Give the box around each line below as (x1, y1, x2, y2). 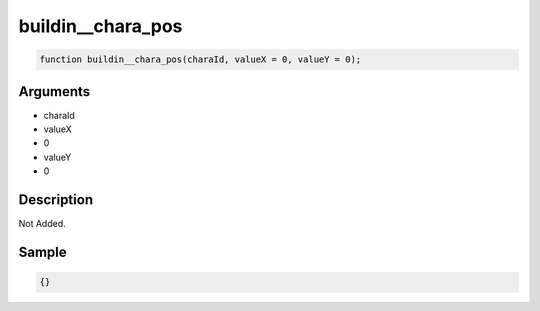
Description (18, 191, 94, 209)
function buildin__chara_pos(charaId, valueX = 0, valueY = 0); (39, 54, 362, 65)
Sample (18, 243, 67, 260)
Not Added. (18, 218, 67, 230)
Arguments (18, 83, 91, 100)
